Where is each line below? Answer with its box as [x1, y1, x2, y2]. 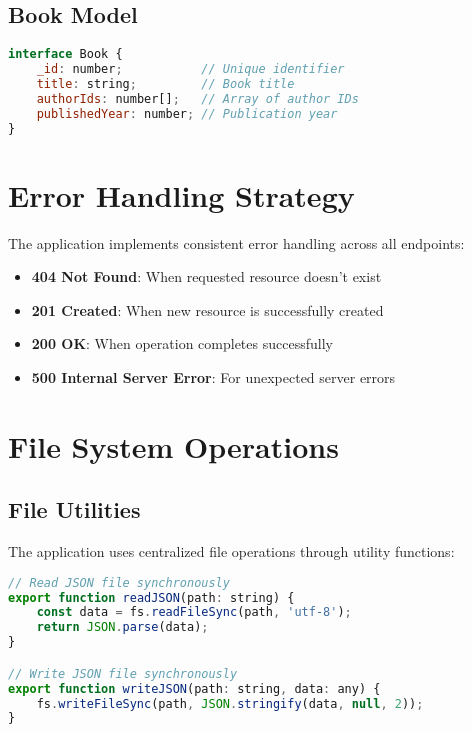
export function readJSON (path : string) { [8, 590, 295, 605]
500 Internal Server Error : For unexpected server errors [31, 366, 396, 387]
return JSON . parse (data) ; [36, 620, 209, 635]
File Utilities [8, 494, 141, 525]
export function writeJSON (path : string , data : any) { [8, 681, 381, 696]
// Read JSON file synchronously [8, 575, 230, 590]
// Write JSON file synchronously [8, 666, 238, 681]
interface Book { [8, 47, 123, 62]
